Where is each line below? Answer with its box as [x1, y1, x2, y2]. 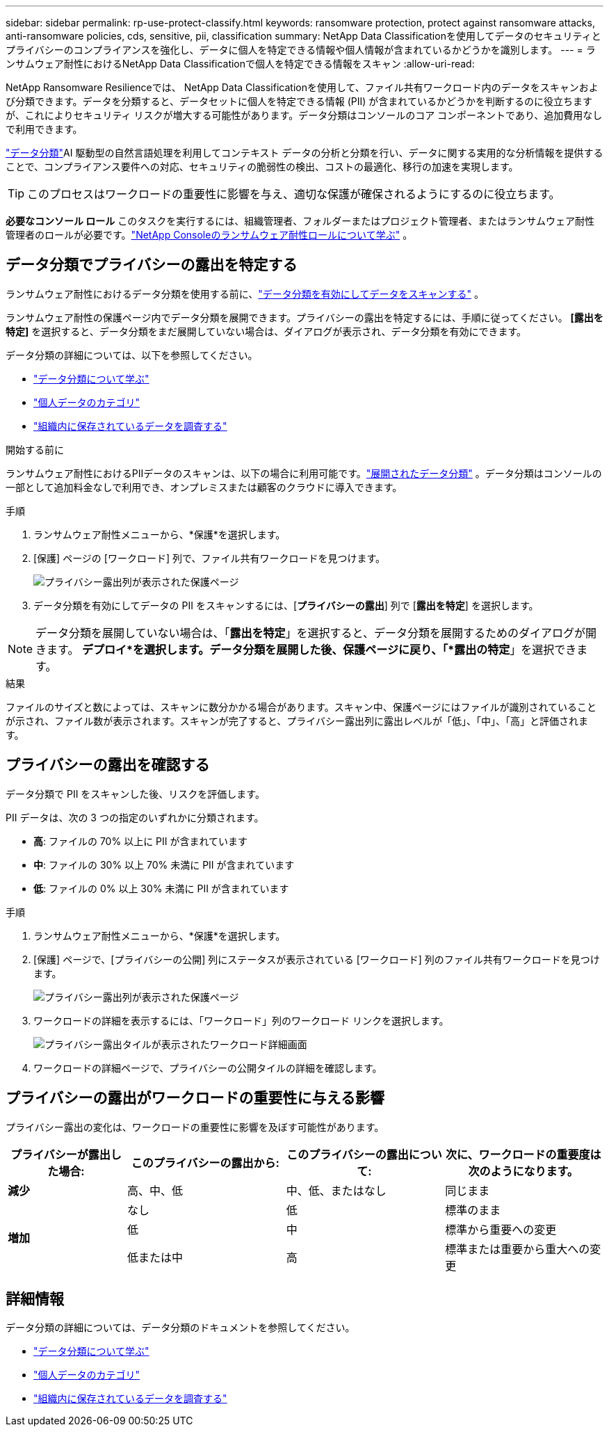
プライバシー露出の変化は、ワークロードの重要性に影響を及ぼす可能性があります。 [6, 1120, 384, 1133]
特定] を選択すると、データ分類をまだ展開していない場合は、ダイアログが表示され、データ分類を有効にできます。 [6, 325, 526, 337]
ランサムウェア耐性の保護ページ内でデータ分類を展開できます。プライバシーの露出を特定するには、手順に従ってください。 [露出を [6, 311, 603, 323]
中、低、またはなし [286, 1183, 387, 1198]
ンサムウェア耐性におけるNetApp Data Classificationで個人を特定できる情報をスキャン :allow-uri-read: [6, 58, 475, 70]
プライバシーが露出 [10, 1147, 111, 1161]
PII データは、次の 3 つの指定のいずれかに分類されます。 [6, 811, 264, 823]
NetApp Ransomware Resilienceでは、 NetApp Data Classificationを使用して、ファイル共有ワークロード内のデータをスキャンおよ [6, 81, 599, 93]
